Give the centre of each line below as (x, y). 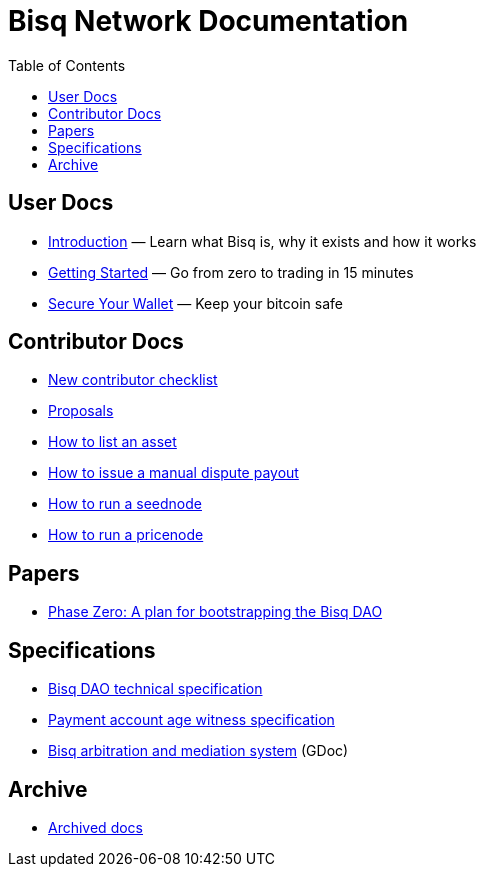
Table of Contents (67, 65)
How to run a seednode (125, 504)
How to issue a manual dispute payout (173, 473)
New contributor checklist (133, 380)
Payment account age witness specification (191, 720)
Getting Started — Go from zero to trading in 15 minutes (231, 272)
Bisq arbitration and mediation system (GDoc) (198, 751)
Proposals (81, 411)
